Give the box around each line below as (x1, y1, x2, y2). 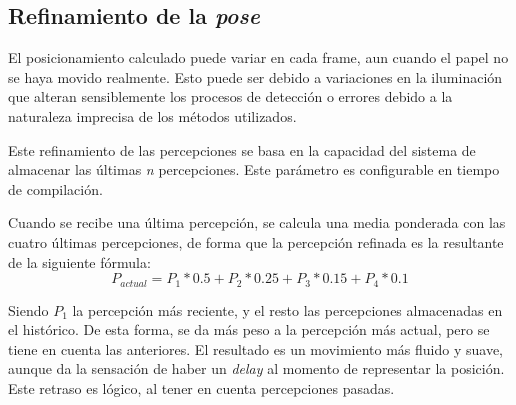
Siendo (8, 299, 49, 320)
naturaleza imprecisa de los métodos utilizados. (8, 105, 297, 126)
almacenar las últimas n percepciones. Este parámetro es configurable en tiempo (8, 159, 500, 180)
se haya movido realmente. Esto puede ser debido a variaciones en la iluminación (8, 66, 503, 87)
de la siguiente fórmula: (8, 251, 151, 272)
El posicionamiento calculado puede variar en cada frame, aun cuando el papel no (8, 47, 509, 68)
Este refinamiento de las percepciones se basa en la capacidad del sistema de (8, 139, 476, 160)
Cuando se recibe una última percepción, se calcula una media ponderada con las (8, 212, 506, 233)
